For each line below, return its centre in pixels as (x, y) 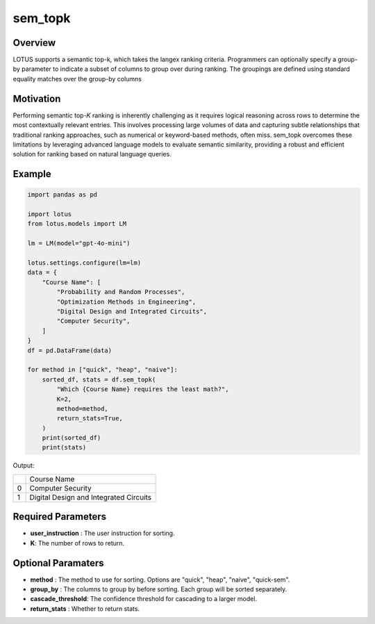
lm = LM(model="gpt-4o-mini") (79, 244)
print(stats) (64, 448)
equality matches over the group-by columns (77, 79)
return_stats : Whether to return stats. (85, 609)
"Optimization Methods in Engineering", (126, 302)
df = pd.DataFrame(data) (70, 350)
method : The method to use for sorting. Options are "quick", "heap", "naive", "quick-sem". (160, 580)
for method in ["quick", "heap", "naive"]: (103, 370)
